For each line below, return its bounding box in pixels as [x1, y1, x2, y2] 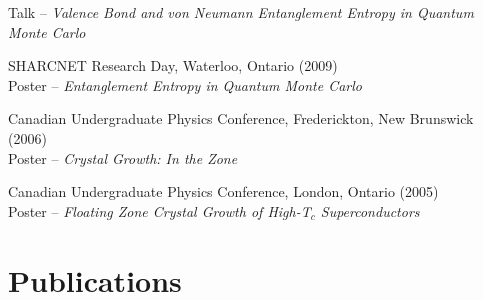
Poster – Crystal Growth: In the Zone [8, 147, 238, 168]
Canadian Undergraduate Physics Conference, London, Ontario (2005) [8, 181, 439, 202]
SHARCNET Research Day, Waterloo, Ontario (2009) [8, 55, 338, 76]
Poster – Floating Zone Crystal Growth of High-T [8, 200, 311, 221]
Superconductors [320, 200, 420, 221]
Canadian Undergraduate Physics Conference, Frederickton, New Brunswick [8, 108, 474, 129]
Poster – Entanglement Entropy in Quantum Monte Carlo [8, 74, 362, 95]
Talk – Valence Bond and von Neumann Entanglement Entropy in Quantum [8, 2, 474, 22]
